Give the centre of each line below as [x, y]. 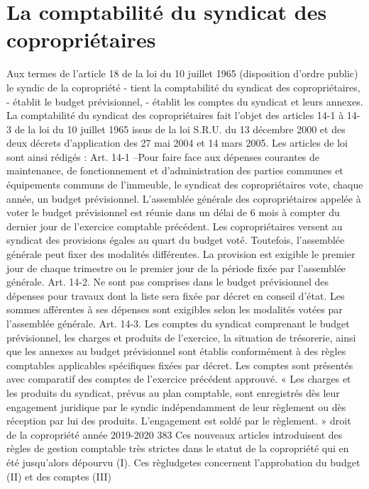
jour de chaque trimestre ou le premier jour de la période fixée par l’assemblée [176, 268]
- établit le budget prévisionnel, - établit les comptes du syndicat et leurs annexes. [185, 101]
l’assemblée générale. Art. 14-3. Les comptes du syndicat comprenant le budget [178, 323]
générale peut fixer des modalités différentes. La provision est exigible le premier [181, 254]
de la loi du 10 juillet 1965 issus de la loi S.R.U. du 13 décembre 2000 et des [180, 129]
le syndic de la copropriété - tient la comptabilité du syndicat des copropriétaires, [183, 87]
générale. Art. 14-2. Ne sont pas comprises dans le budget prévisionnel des [168, 282]
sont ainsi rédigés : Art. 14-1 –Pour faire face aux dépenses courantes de [163, 156]
